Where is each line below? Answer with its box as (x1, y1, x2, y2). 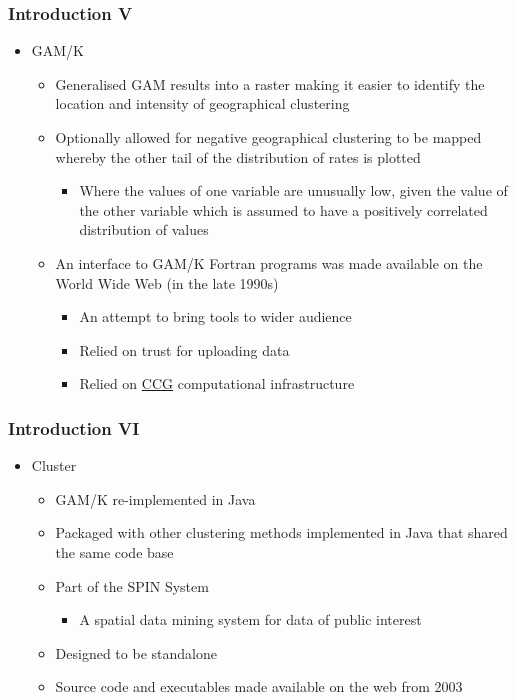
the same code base (55, 541, 174, 562)
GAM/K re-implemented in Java (55, 488, 256, 509)
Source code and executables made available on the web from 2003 (55, 676, 463, 697)
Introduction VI (8, 415, 140, 440)
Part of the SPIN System (55, 575, 209, 596)
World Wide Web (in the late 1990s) (55, 272, 279, 293)
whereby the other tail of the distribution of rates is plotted (55, 146, 421, 167)
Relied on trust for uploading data (79, 339, 290, 360)
